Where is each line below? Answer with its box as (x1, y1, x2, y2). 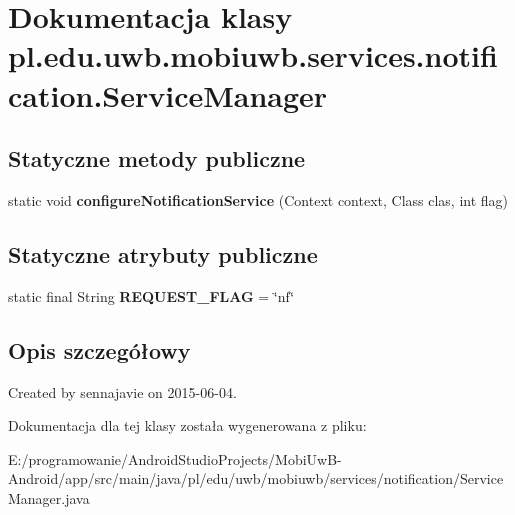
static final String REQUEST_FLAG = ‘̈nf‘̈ (8, 285, 295, 306)
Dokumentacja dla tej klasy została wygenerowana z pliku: (8, 415, 367, 436)
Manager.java (8, 487, 90, 508)
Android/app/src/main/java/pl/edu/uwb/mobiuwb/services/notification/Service (8, 468, 504, 489)
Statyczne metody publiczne (8, 143, 306, 174)
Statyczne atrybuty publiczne (8, 238, 318, 269)
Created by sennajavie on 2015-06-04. (8, 381, 237, 402)
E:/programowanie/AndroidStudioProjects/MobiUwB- (8, 448, 342, 469)
